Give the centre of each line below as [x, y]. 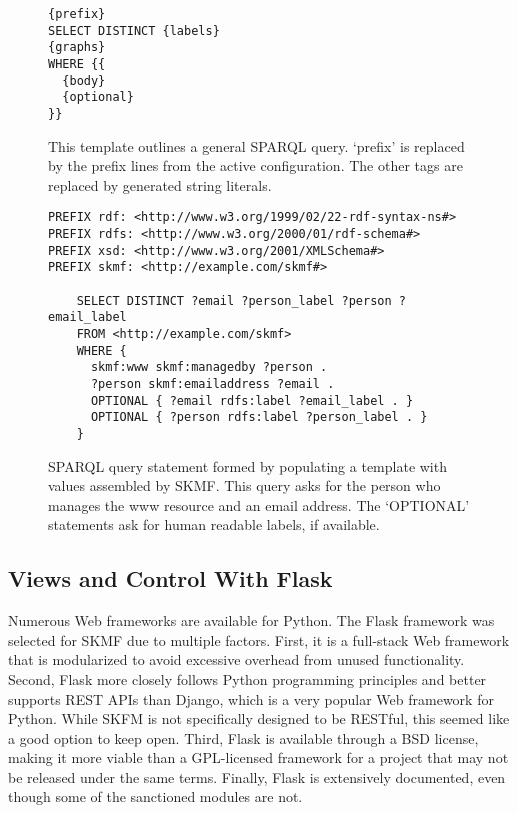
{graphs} [77, 47]
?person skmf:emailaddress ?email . [212, 383]
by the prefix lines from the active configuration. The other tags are [255, 165]
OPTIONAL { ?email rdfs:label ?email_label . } [252, 400]
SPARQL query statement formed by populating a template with [247, 465]
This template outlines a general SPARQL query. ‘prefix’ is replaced [256, 145]
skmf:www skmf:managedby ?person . [209, 367]
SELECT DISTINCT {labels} [134, 30]
